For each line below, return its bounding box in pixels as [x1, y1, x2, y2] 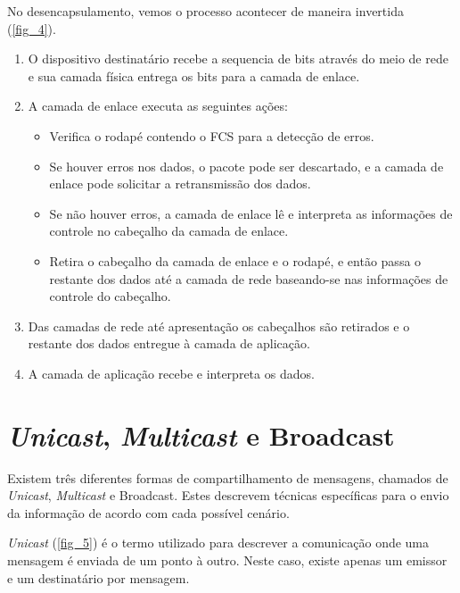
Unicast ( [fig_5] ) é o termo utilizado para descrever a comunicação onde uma [7, 533, 430, 552]
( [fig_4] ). [7, 19, 56, 38]
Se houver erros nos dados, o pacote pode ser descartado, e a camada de [49, 156, 444, 175]
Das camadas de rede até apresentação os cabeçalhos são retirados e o [28, 316, 410, 335]
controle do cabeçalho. [49, 287, 171, 305]
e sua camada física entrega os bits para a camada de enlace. [28, 66, 360, 85]
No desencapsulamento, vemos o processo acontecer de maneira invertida [7, 2, 404, 20]
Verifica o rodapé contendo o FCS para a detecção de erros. [49, 126, 374, 145]
